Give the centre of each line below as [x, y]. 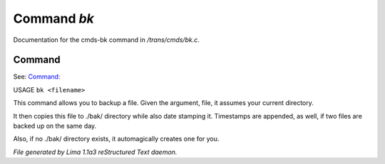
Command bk [53, 18]
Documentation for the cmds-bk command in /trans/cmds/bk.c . [106, 40]
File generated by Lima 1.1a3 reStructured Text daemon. [95, 152]
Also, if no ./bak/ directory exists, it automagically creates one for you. [116, 139]
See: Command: [37, 77]
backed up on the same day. [55, 126]
